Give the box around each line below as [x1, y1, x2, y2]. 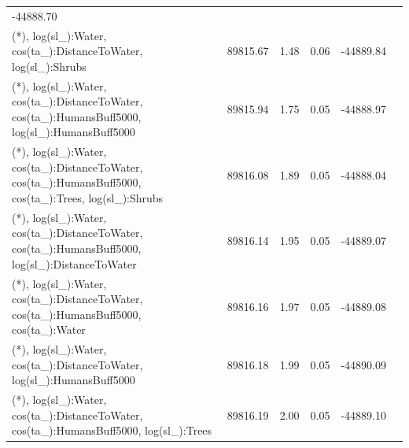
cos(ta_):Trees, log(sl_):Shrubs [12, 190, 164, 206]
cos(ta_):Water [12, 321, 86, 338]
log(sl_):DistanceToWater [12, 255, 137, 272]
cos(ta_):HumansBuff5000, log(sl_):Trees [12, 422, 212, 439]
